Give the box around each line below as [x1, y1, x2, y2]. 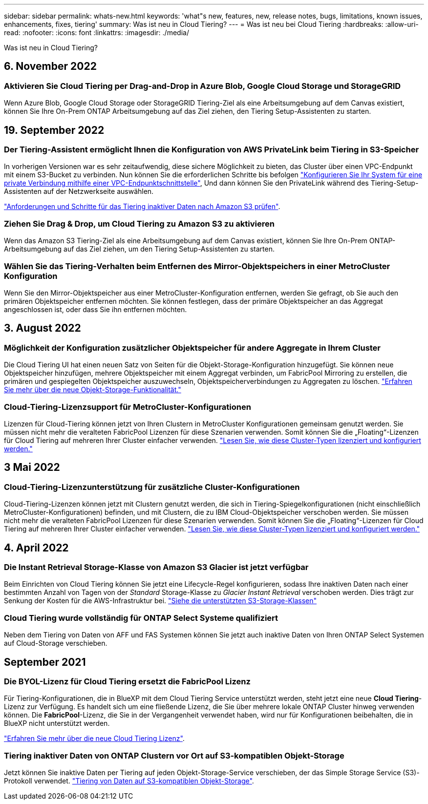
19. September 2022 [4, 124, 105, 136]
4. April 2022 [4, 541, 69, 554]
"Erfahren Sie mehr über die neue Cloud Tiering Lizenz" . [4, 734, 185, 743]
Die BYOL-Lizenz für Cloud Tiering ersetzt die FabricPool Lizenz [4, 676, 251, 686]
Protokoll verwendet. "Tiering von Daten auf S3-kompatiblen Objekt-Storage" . [4, 777, 254, 785]
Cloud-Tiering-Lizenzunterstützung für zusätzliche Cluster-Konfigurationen [4, 482, 300, 492]
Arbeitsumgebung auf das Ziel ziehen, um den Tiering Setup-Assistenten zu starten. [4, 245, 275, 254]
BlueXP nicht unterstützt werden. [4, 719, 110, 728]
